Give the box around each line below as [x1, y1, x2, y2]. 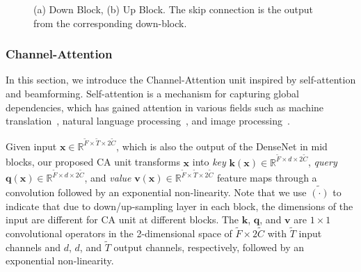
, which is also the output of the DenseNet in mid [116, 138, 328, 153]
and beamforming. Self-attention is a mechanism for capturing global [6, 86, 299, 100]
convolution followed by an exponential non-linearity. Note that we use [6, 184, 307, 199]
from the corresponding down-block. [33, 15, 187, 30]
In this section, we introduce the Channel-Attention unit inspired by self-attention [6, 72, 356, 87]
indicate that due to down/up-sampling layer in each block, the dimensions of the [6, 198, 353, 213]
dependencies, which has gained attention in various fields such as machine [6, 99, 324, 114]
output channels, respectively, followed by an [113, 239, 305, 254]
